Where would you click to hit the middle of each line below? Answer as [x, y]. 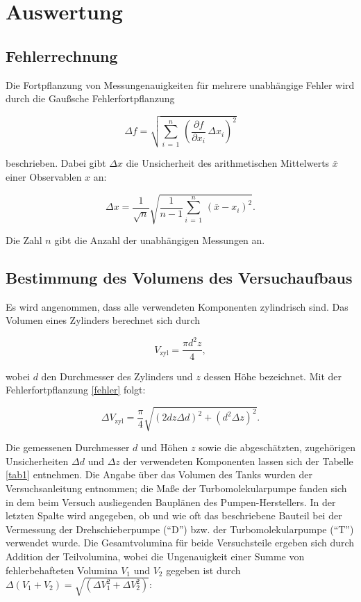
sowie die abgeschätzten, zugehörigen [277, 447]
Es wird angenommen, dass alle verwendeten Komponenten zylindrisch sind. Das [177, 306]
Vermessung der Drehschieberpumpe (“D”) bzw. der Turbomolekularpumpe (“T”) [180, 529]
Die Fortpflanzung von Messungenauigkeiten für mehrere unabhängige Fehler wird [180, 84]
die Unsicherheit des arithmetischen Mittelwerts [228, 163]
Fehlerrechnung [62, 55]
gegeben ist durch [203, 570]
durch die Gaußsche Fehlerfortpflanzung [90, 98]
